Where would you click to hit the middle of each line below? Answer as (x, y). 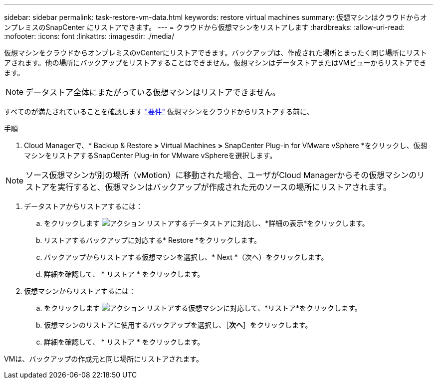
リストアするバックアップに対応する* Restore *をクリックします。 (152, 240)
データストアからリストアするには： (83, 206)
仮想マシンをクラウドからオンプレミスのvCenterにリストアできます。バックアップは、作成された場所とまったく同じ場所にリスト (216, 53)
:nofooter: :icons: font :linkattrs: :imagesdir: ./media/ (89, 36)
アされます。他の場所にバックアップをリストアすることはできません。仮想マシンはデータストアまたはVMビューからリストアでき (215, 63)
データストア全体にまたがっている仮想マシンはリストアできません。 (153, 92)
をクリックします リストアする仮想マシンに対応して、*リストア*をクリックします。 (203, 308)
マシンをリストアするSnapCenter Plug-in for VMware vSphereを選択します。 (150, 155)
